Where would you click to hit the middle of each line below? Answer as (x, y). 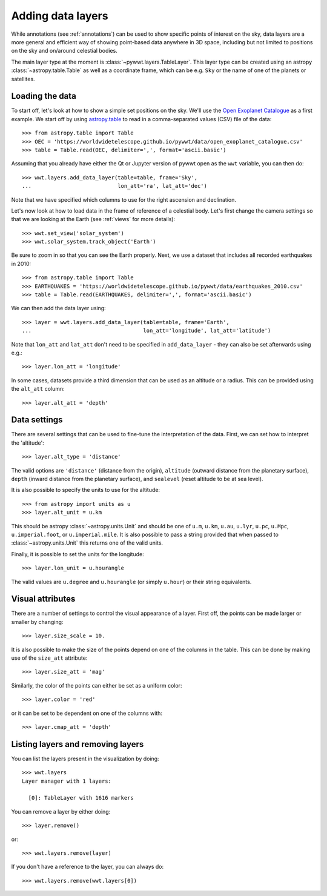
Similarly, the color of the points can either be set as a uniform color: (97, 685)
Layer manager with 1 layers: (67, 781)
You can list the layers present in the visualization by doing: (85, 758)
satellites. (23, 79)
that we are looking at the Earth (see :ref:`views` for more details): (93, 219)
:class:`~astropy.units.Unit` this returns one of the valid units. (87, 543)
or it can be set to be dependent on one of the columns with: (87, 713)
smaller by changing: (37, 622)
